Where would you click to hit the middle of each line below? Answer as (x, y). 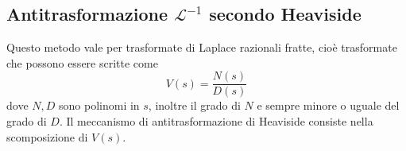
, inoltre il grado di (194, 105)
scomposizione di (47, 136)
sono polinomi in (99, 105)
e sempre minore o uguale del (328, 105)
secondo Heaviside (285, 14)
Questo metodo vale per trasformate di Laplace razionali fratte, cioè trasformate (202, 47)
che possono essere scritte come (82, 62)
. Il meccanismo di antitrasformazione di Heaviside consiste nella (216, 121)
